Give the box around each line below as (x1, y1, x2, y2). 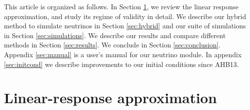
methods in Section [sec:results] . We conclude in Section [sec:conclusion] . (4, 40, 221, 50)
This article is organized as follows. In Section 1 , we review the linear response (4, 1, 239, 11)
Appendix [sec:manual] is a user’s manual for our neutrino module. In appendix (4, 49, 242, 59)
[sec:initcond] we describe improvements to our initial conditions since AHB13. (4, 59, 239, 69)
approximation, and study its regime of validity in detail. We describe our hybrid (4, 11, 246, 21)
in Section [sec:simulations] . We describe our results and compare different (4, 30, 226, 40)
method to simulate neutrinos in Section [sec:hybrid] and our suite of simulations (4, 21, 246, 31)
